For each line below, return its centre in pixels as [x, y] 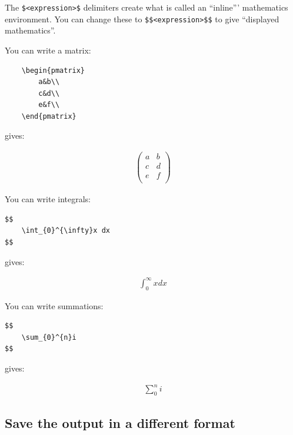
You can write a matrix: [48, 50]
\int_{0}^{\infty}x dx [66, 231]
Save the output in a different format [120, 423]
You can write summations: [54, 305]
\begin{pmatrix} [53, 70]
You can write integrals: [48, 199]
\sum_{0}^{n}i [49, 337]
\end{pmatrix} [49, 116]
